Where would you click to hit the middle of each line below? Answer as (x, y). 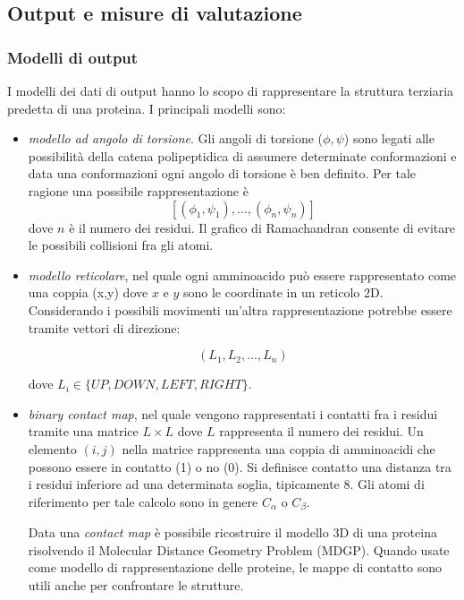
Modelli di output (73, 57)
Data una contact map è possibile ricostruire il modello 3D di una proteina (232, 532)
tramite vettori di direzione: (104, 327)
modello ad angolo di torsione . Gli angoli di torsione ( (176, 138)
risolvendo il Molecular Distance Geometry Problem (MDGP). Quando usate (239, 549)
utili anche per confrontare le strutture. (136, 584)
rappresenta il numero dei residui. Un (321, 431)
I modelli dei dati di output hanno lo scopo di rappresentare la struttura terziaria (231, 90)
